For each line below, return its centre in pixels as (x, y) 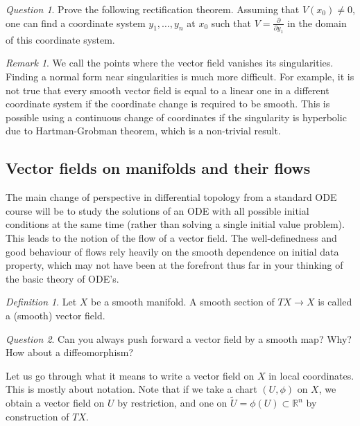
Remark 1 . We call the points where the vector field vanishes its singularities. (170, 63)
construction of (37, 416)
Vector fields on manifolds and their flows (158, 168)
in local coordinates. (311, 375)
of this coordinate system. (60, 39)
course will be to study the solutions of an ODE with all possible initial (157, 210)
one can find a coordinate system (76, 23)
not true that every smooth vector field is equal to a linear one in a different (168, 90)
